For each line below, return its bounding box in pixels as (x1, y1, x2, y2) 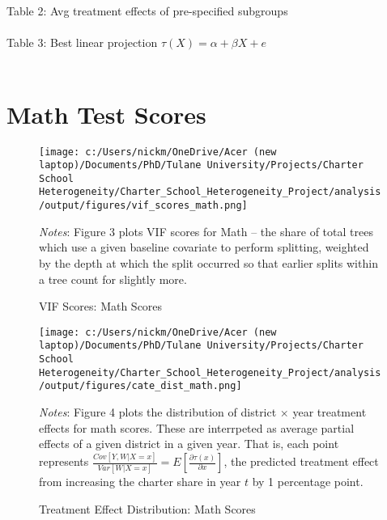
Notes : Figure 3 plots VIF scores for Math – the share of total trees (39, 222, 373, 239)
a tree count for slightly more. (39, 270, 187, 287)
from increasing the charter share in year (39, 473, 241, 490)
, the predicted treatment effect (223, 453, 379, 470)
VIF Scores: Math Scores (39, 298, 163, 315)
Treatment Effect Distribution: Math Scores (39, 501, 256, 518)
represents (39, 453, 89, 470)
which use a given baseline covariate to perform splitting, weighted (39, 239, 369, 256)
